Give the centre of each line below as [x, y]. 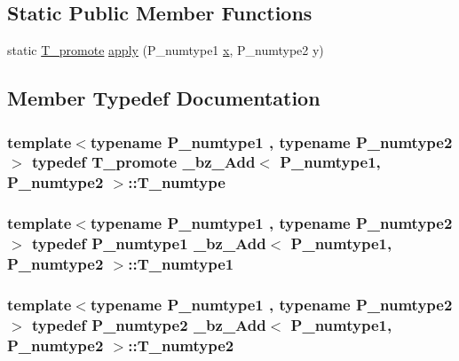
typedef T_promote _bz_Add [143, 162]
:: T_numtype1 [181, 264]
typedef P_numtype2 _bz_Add [149, 324]
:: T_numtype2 [181, 345]
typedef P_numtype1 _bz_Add [149, 243]
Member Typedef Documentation [164, 98]
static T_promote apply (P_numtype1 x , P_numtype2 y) [166, 50]
